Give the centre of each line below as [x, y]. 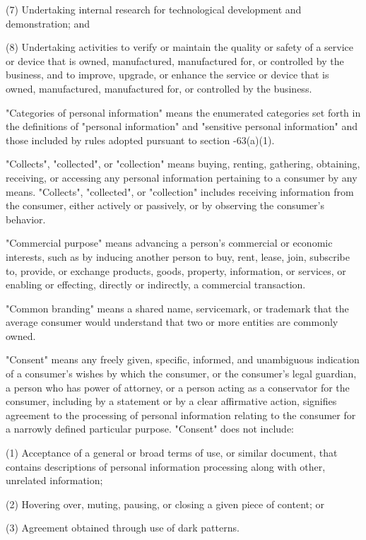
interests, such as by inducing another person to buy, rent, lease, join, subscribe [178, 256]
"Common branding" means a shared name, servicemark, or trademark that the [177, 308]
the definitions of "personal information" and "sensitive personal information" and [182, 126]
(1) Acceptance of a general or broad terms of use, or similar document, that [172, 453]
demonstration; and [48, 23]
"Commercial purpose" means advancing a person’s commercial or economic [169, 243]
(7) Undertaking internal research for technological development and [154, 9]
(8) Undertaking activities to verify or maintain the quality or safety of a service [179, 47]
